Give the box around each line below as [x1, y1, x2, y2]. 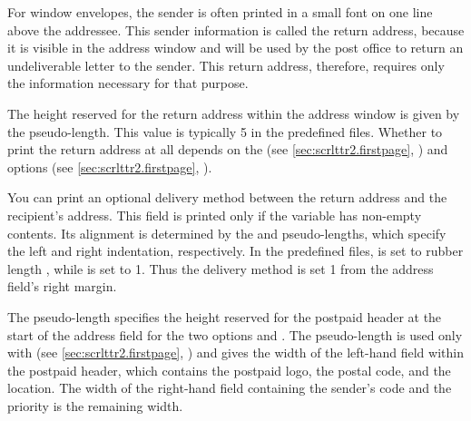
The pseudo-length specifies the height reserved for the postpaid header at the [7, 307, 442, 326]
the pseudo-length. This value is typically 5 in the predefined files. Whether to [7, 122, 443, 141]
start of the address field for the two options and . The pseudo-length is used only [7, 325, 463, 344]
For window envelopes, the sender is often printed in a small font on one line [7, 3, 433, 21]
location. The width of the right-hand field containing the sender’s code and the [7, 378, 452, 397]
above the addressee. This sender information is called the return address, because [7, 20, 465, 39]
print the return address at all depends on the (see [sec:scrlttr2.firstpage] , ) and [7, 140, 448, 159]
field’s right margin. [7, 277, 117, 296]
